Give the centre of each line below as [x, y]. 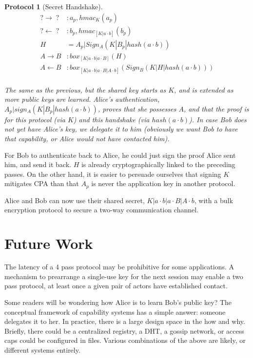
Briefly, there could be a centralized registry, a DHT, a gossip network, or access [124, 330]
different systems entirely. [42, 349]
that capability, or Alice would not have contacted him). [87, 139]
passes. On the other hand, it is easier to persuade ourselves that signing [113, 174]
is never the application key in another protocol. [163, 183]
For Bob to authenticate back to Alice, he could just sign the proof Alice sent [120, 155]
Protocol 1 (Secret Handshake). [54, 6]
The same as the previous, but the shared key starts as [85, 89]
